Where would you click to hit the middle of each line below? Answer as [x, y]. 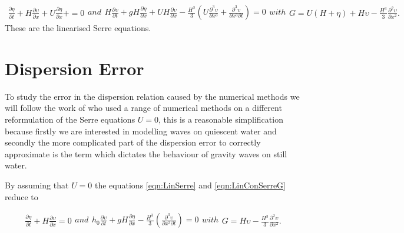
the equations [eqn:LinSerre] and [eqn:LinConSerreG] [190, 185]
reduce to [21, 196]
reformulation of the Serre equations [70, 119]
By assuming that [37, 185]
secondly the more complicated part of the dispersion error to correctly [133, 142]
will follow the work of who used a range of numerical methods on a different [143, 108]
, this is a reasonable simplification [221, 119]
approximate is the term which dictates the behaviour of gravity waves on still [146, 153]
